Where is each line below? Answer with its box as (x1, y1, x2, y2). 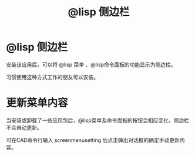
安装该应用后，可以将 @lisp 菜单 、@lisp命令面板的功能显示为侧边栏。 (6, 61, 176, 68)
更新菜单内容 (6, 96, 69, 110)
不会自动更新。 (6, 124, 42, 131)
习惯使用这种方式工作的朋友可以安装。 (6, 73, 99, 80)
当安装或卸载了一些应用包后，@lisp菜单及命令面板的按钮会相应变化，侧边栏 (6, 117, 190, 124)
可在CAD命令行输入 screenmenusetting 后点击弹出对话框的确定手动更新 (6, 136, 180, 144)
